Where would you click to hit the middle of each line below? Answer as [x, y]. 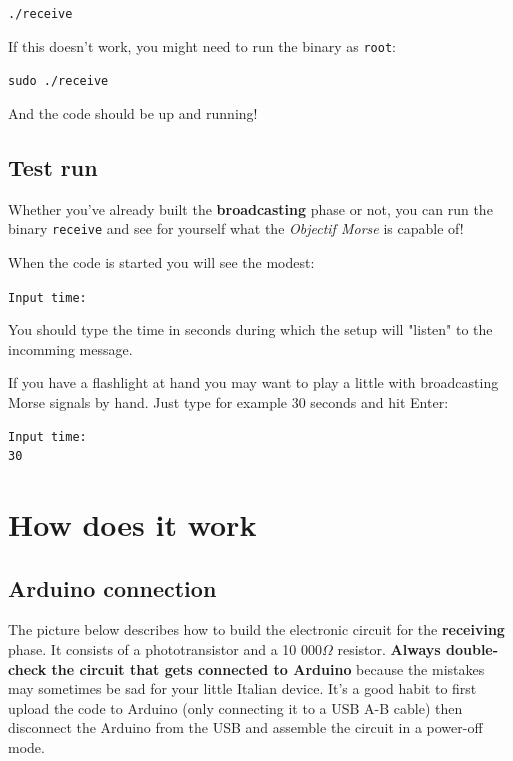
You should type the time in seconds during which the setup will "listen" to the [250, 329]
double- [472, 649]
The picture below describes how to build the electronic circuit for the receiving [256, 629]
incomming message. [70, 348]
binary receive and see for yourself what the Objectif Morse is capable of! [236, 228]
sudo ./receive [58, 81]
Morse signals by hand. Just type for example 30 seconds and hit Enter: [228, 402]
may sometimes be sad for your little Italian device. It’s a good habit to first [242, 688]
